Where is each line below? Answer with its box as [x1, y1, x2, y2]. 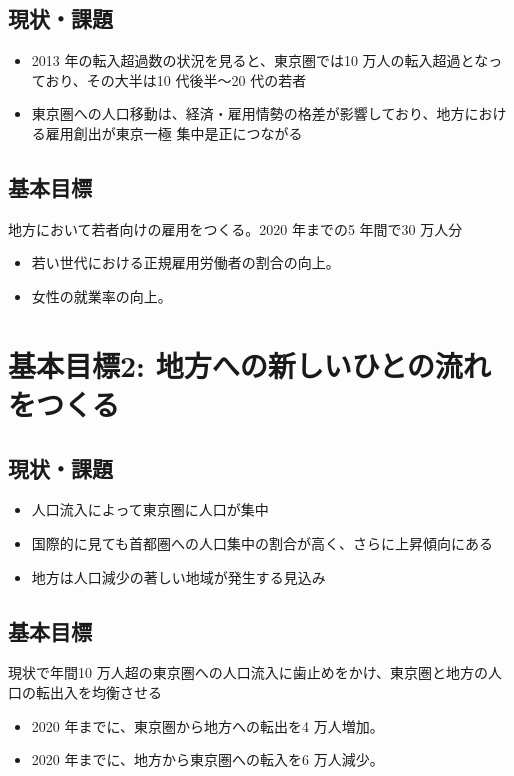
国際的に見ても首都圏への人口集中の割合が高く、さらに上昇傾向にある [31, 532, 494, 553]
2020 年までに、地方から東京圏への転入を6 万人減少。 [31, 749, 384, 770]
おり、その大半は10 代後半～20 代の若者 [45, 69, 307, 90]
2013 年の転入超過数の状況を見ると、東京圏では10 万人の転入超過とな [31, 50, 489, 71]
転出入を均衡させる [35, 681, 162, 702]
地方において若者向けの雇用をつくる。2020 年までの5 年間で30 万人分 [8, 218, 463, 239]
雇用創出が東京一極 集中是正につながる [45, 122, 303, 143]
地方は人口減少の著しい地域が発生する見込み [31, 566, 326, 587]
